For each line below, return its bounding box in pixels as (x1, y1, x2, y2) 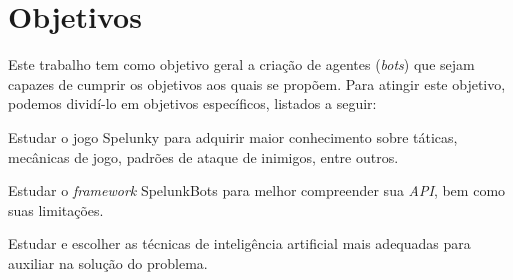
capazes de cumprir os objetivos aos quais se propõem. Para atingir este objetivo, (8, 73, 506, 94)
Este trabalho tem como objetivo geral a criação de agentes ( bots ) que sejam (8, 54, 475, 75)
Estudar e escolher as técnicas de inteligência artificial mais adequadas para (8, 233, 471, 254)
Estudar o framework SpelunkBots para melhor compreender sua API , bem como (8, 180, 506, 201)
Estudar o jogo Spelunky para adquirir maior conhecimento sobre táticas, (8, 126, 458, 147)
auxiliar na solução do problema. (8, 252, 208, 273)
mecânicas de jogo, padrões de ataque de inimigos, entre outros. (8, 146, 399, 167)
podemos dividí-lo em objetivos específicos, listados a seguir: (8, 93, 377, 114)
